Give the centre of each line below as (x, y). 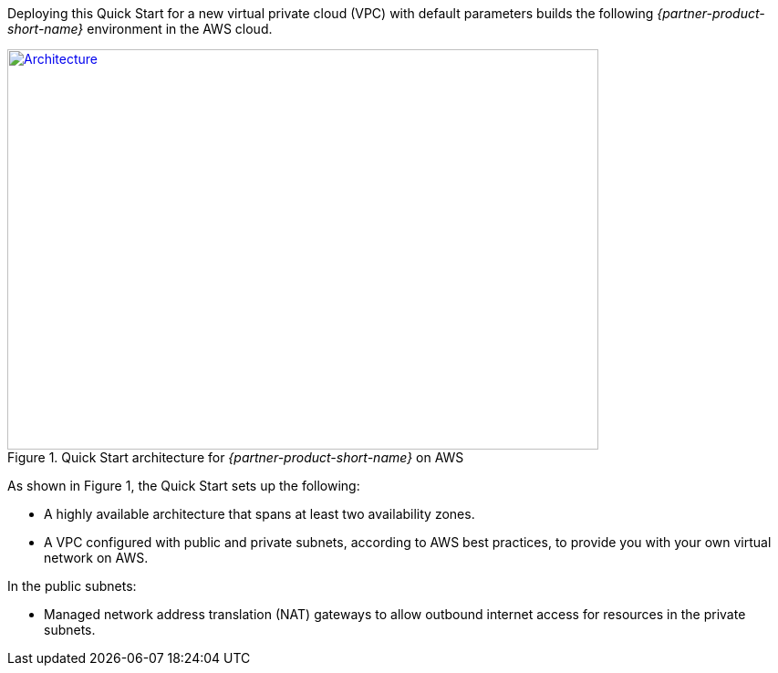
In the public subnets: (72, 586)
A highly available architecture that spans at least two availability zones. (259, 514)
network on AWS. (96, 558)
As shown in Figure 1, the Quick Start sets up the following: (184, 486)
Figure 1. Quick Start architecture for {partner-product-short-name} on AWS (236, 457)
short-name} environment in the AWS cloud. (140, 29)
